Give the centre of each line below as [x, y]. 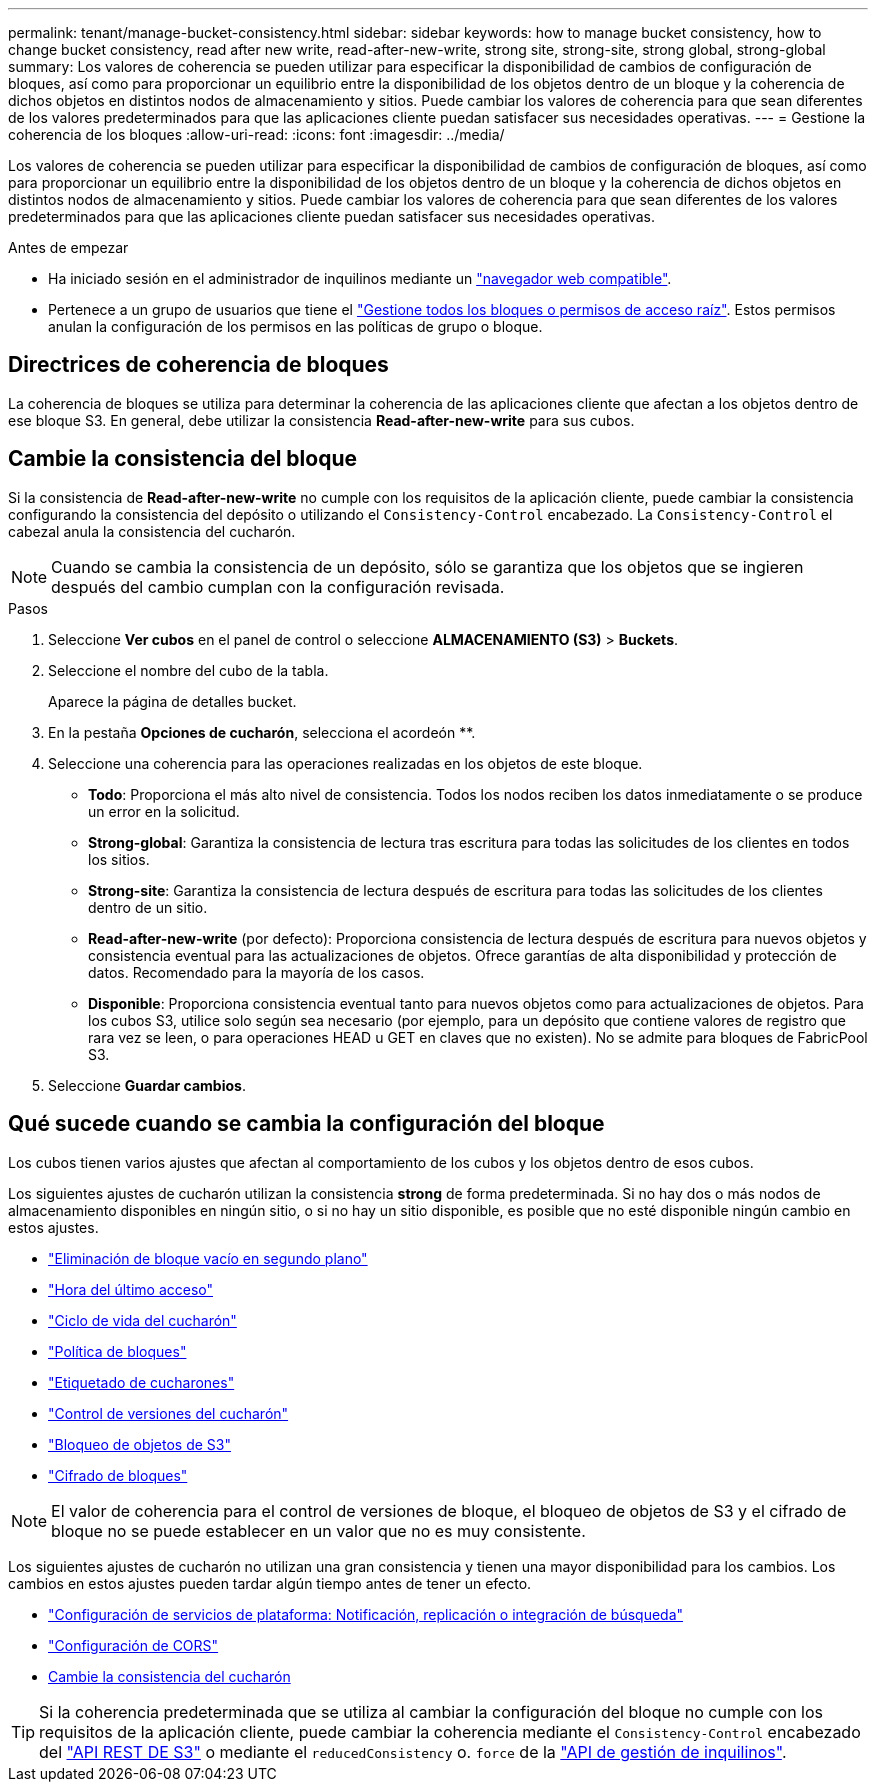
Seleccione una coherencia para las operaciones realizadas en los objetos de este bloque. [345, 763]
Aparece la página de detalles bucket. [172, 701]
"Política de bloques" [117, 1351]
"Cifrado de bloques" [118, 1475]
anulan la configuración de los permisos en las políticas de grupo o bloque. [295, 326]
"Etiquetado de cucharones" [141, 1382]
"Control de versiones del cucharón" [168, 1413]
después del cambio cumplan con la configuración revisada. [278, 586]
